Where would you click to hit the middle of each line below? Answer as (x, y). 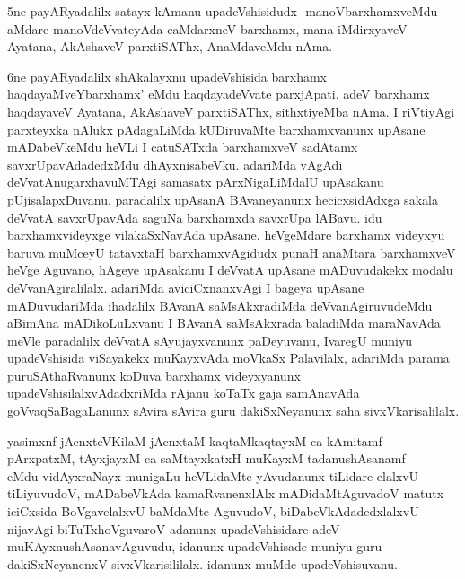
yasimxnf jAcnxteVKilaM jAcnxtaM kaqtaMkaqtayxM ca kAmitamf (195, 440)
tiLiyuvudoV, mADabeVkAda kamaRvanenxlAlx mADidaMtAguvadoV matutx (226, 493)
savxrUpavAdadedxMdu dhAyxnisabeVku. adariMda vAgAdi (175, 164)
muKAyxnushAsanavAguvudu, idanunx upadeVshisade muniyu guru (195, 546)
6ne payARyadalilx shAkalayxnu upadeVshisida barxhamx (167, 76)
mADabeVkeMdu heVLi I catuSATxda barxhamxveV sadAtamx (183, 147)
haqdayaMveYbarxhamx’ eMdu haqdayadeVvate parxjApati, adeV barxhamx (219, 94)
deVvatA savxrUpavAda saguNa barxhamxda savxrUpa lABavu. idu (195, 217)
